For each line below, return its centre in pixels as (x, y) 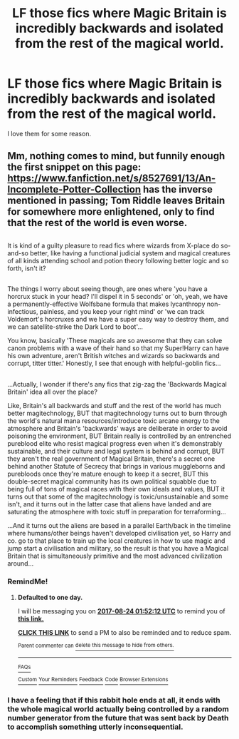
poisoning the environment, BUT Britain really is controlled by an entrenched (119, 436)
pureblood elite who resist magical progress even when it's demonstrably (115, 443)
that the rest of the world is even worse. (97, 223)
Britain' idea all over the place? (53, 392)
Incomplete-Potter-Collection (74, 189)
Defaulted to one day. (50, 597)
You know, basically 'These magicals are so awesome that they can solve (115, 341)
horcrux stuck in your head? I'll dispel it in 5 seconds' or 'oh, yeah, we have (118, 297)
